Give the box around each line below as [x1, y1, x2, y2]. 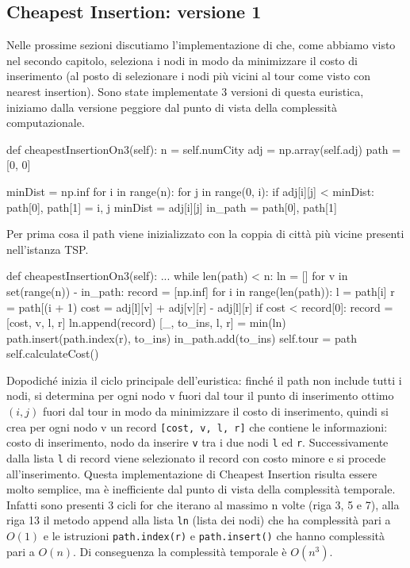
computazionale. [6, 114, 85, 131]
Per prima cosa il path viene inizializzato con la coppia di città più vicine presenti [6, 225, 404, 242]
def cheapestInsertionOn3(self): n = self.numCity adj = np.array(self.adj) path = [6, 140, 401, 157]
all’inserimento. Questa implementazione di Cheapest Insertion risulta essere [6, 465, 377, 482]
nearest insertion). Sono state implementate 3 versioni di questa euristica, [6, 83, 364, 99]
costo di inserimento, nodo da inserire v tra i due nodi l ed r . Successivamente [6, 434, 389, 451]
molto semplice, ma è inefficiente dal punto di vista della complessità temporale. [6, 481, 396, 497]
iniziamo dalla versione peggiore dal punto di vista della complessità [6, 98, 337, 115]
